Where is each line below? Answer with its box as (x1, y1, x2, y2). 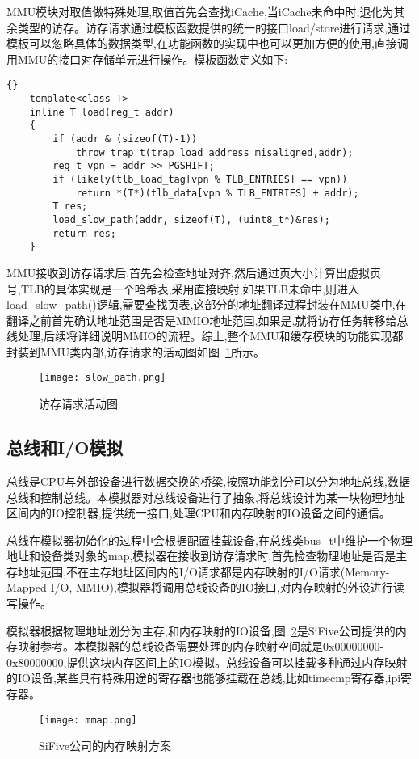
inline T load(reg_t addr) (29, 106, 174, 118)
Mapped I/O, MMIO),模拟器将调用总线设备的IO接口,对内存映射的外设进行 (6, 579, 393, 596)
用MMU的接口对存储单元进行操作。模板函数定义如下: (6, 50, 288, 67)
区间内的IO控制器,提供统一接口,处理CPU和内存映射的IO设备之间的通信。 (6, 504, 391, 521)
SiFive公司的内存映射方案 (39, 737, 171, 754)
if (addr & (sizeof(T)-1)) (52, 133, 198, 145)
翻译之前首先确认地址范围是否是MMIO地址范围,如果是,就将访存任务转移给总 (6, 311, 409, 328)
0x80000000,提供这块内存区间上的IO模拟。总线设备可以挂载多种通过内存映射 (6, 653, 408, 670)
